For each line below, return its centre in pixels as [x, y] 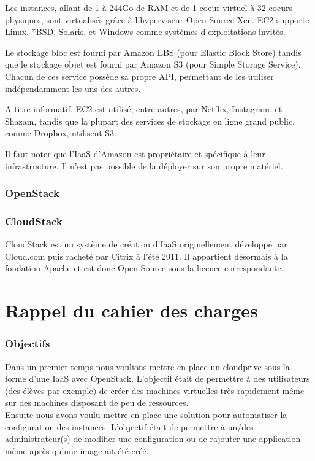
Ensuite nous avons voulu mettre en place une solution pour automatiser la [146, 414]
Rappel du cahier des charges [131, 310]
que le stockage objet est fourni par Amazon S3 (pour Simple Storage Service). [153, 64]
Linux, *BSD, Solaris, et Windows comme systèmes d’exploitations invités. [145, 32]
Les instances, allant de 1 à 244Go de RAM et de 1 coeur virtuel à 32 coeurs [149, 7]
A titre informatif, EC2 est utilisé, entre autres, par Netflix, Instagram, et [144, 109]
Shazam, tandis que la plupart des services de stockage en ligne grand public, [150, 121]
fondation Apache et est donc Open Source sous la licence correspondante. [144, 268]
